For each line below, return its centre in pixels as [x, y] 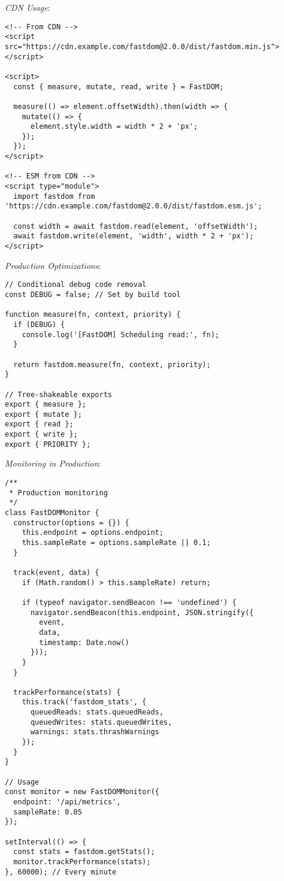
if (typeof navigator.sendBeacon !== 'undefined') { [129, 602]
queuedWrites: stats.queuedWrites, [101, 722]
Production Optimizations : [53, 265]
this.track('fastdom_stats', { [84, 702]
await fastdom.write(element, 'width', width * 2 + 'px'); [134, 236]
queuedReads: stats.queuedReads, [97, 712]
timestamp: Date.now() [84, 642]
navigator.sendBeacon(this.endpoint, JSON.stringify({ [142, 612]
